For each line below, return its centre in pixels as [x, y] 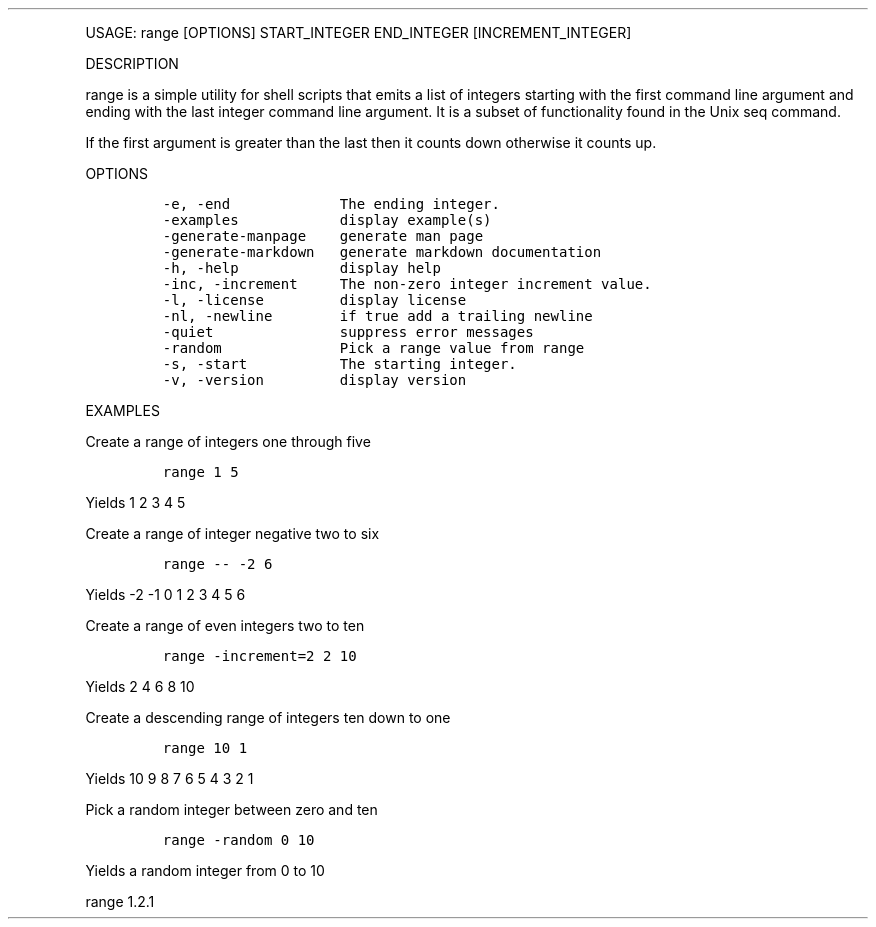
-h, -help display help [301, 268]
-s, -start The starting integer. [339, 364]
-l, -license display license [314, 300]
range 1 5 [200, 472]
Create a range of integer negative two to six [232, 533]
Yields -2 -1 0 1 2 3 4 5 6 [165, 594]
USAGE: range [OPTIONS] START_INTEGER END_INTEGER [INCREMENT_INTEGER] [358, 32]
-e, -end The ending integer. [331, 204]
